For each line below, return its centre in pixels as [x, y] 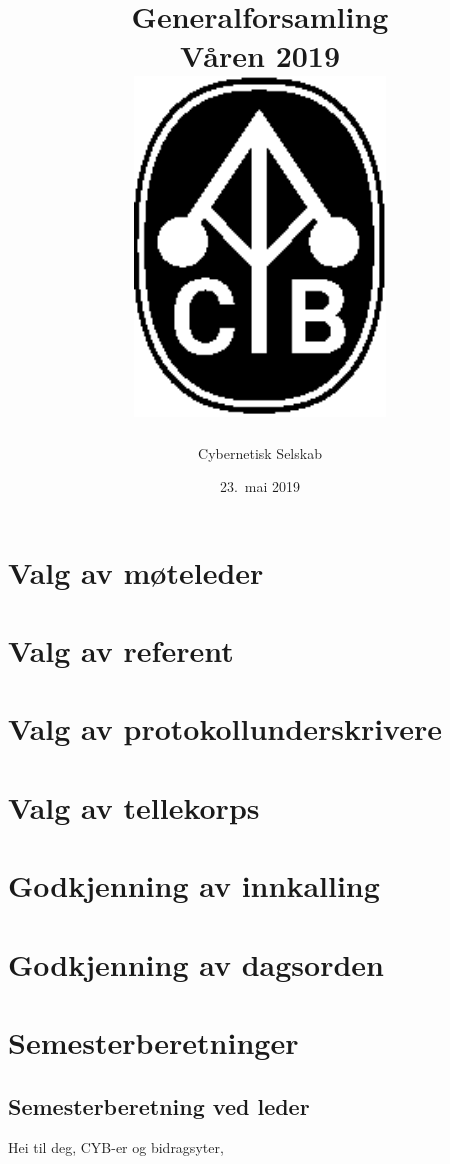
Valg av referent [121, 650]
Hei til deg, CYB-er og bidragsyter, [116, 1147]
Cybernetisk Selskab [260, 452]
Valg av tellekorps [134, 806]
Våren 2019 [260, 55]
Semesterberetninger [153, 1041]
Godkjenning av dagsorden [196, 963]
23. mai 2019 [260, 486]
